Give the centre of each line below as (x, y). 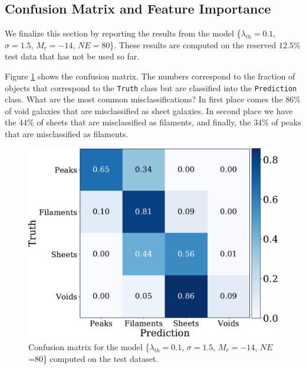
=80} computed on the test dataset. (93, 358)
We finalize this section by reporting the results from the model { (123, 33)
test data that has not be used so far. (72, 56)
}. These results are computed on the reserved (193, 44)
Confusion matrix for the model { (89, 347)
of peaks (286, 122)
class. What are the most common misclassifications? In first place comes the (144, 99)
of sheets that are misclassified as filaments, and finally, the (144, 122)
